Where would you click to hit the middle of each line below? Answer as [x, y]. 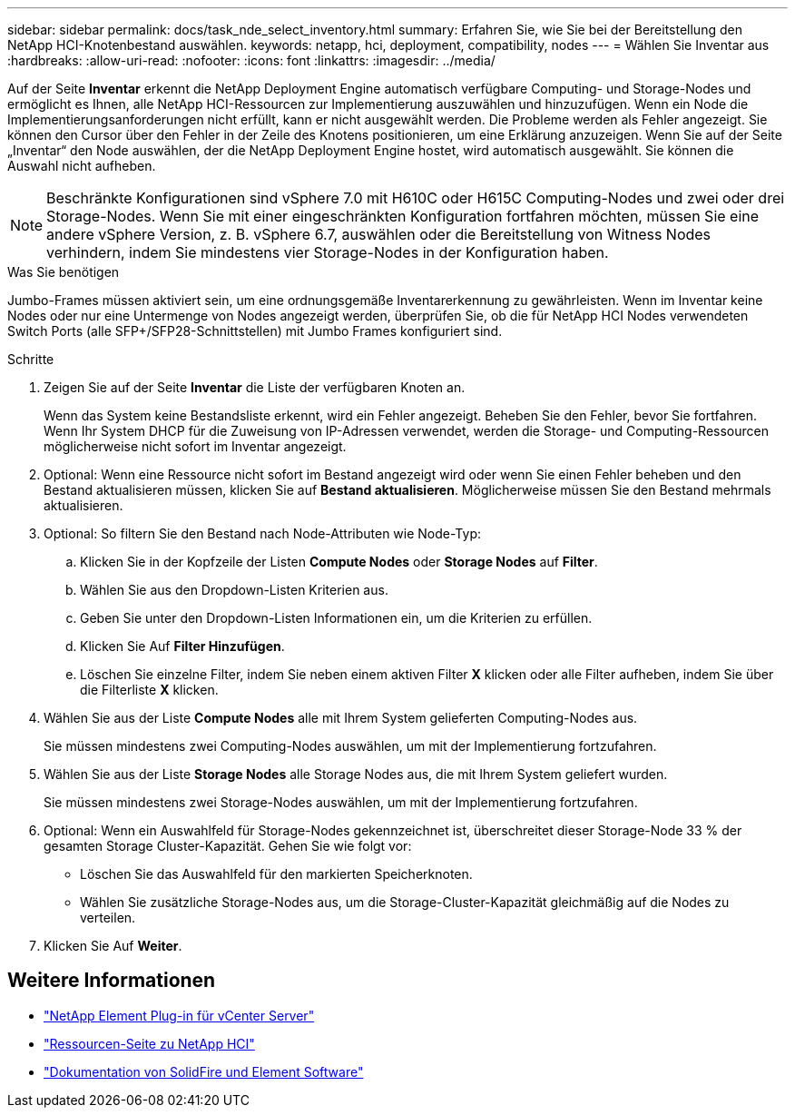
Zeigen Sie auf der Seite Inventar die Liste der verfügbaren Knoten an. [255, 387]
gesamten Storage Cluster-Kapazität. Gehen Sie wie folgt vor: [228, 846]
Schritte [31, 359]
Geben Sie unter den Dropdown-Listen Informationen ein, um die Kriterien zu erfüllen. [336, 618]
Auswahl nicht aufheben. [82, 166]
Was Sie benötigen [64, 272]
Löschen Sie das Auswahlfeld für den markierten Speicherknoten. [276, 874]
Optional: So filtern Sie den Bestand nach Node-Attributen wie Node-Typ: [263, 533]
